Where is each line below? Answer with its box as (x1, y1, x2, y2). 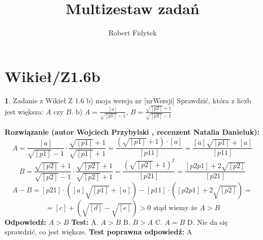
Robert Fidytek (108, 27, 157, 38)
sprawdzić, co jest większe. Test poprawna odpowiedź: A (5, 226, 192, 237)
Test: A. (71, 216, 98, 227)
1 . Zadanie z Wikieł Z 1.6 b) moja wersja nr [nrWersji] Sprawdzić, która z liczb (5, 95, 251, 105)
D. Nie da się (187, 216, 228, 227)
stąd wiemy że (153, 204, 198, 212)
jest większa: (5, 106, 44, 116)
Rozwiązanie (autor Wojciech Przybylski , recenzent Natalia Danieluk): (5, 126, 260, 137)
